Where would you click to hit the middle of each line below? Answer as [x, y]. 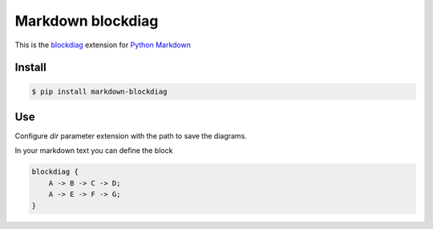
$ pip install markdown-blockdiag [99, 91]
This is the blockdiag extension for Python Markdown [103, 45]
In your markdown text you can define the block [94, 151]
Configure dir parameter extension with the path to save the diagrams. [131, 136]
